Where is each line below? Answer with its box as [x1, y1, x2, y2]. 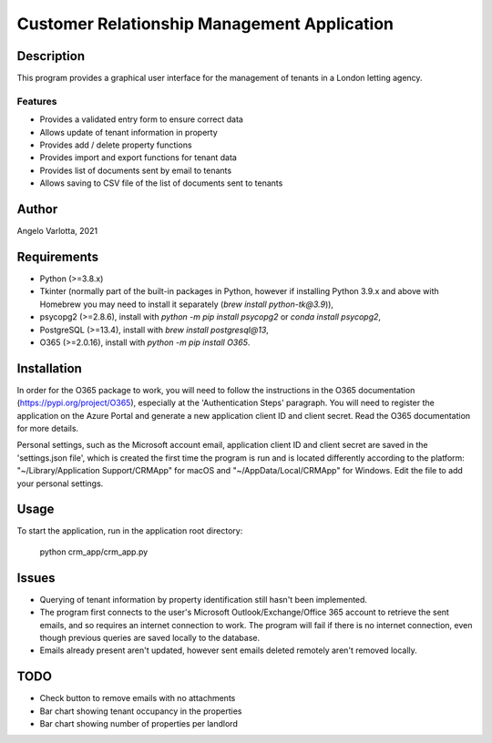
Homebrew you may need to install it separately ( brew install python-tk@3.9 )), [39, 299, 334, 310]
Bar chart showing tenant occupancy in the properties [39, 706, 242, 717]
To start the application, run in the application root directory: [16, 525, 243, 536]
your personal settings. [16, 478, 104, 489]
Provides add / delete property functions [39, 139, 192, 150]
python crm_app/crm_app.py [39, 546, 149, 557]
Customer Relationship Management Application [16, 14, 395, 34]
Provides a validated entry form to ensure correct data [39, 114, 243, 125]
